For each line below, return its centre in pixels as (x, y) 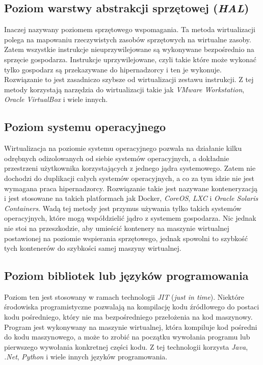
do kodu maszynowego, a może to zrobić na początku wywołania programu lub (127, 337)
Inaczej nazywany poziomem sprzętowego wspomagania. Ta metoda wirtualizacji (130, 29)
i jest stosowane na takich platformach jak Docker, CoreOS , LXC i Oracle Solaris (131, 198)
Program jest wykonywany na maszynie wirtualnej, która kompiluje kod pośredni (131, 327)
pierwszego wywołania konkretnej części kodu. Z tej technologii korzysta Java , (126, 346)
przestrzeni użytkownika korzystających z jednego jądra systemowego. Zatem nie (130, 168)
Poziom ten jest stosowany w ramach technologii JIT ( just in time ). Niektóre (124, 296)
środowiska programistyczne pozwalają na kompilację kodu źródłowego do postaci (132, 307)
